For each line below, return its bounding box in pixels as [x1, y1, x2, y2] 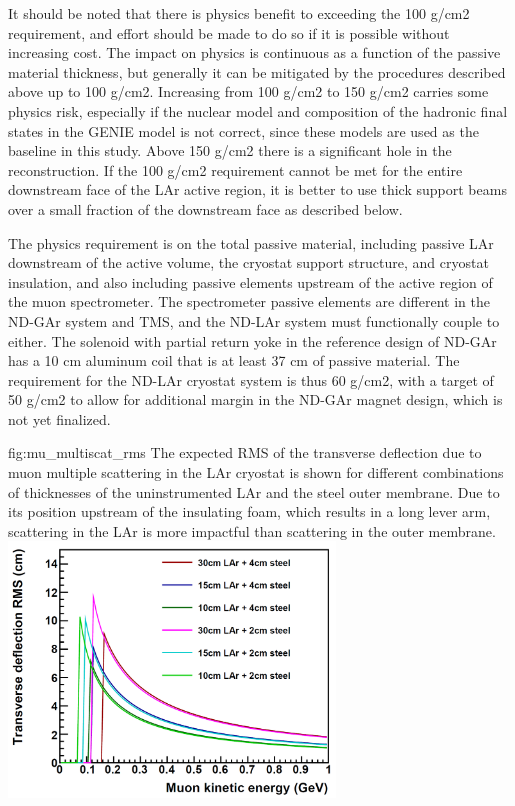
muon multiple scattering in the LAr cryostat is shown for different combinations [8, 462, 504, 483]
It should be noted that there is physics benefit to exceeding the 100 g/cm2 [8, 3, 470, 23]
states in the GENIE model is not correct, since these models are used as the [8, 120, 479, 141]
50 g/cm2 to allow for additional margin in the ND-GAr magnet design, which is [8, 389, 503, 410]
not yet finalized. [8, 408, 111, 429]
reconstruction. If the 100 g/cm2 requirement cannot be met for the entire [8, 159, 463, 180]
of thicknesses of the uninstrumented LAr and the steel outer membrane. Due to [8, 481, 500, 502]
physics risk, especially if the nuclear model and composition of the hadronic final [8, 100, 508, 121]
